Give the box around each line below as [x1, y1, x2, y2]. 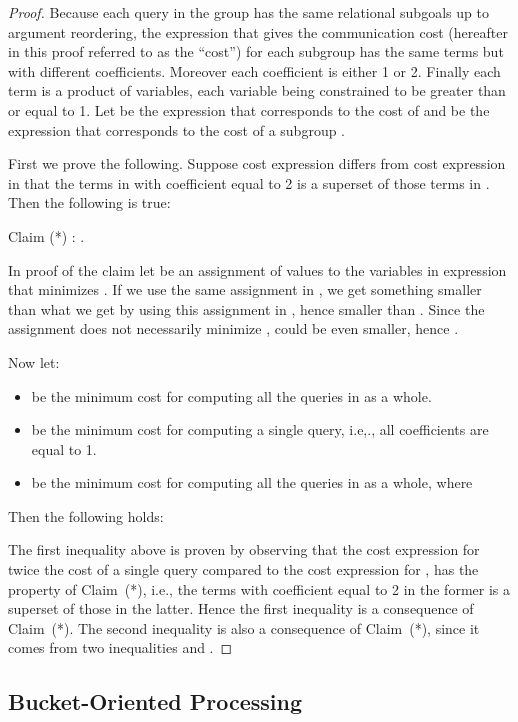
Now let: [8, 351, 60, 372]
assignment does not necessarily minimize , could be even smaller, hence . [8, 318, 459, 339]
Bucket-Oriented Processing [8, 686, 303, 717]
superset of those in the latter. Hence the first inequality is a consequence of [8, 598, 474, 619]
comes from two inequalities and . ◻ [8, 637, 233, 658]
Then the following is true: [8, 192, 171, 213]
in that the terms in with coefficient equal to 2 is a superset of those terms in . [8, 172, 490, 193]
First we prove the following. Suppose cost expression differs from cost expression [8, 153, 506, 174]
